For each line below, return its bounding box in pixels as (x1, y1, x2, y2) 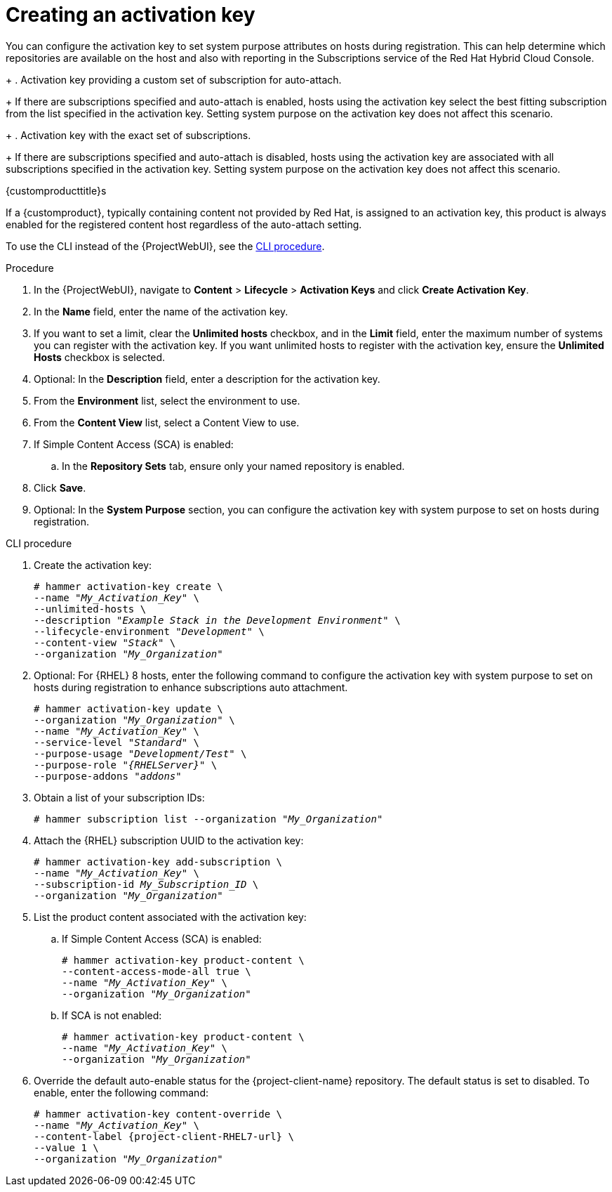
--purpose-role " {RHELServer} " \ (34, 759, 218, 771)
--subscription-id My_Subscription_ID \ (34, 878, 259, 890)
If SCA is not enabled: (62, 1009, 162, 1021)
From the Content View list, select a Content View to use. (34, 416, 300, 428)
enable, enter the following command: (34, 1086, 208, 1099)
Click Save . (34, 481, 86, 494)
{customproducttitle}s (6, 184, 107, 197)
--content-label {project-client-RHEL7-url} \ (34, 1130, 294, 1142)
